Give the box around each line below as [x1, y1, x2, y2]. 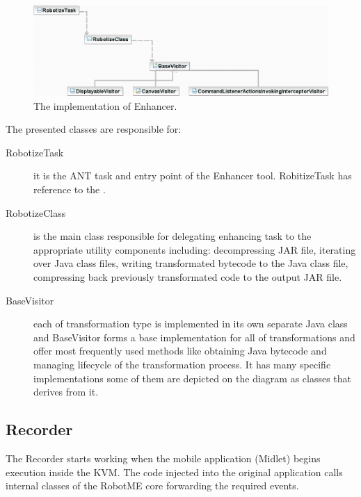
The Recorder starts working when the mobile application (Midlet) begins [6, 450, 321, 465]
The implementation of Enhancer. [33, 98, 177, 113]
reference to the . [33, 182, 106, 197]
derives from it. [33, 384, 99, 399]
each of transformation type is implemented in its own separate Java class [33, 316, 348, 331]
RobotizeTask [6, 145, 64, 159]
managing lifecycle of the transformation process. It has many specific [33, 357, 331, 371]
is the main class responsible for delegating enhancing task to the [33, 229, 312, 243]
